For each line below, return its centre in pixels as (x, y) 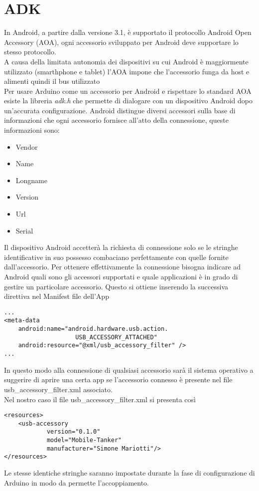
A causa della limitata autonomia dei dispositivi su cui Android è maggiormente (126, 61)
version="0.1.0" (73, 432)
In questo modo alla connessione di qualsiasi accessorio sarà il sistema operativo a (129, 369)
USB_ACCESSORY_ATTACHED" (116, 337)
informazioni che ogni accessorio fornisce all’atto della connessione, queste (116, 120)
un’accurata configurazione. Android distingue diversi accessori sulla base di (120, 110)
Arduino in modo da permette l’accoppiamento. (76, 482)
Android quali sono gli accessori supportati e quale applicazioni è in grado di (121, 276)
